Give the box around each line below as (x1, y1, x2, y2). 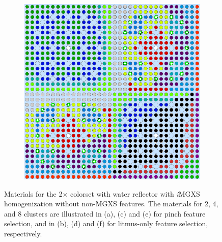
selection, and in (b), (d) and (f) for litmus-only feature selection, (4, 218, 208, 229)
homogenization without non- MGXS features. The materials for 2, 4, (4, 198, 218, 209)
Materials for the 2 (4, 188, 63, 199)
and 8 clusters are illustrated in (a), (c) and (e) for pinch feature (4, 208, 206, 219)
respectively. (4, 228, 42, 238)
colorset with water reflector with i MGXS (70, 188, 200, 199)
